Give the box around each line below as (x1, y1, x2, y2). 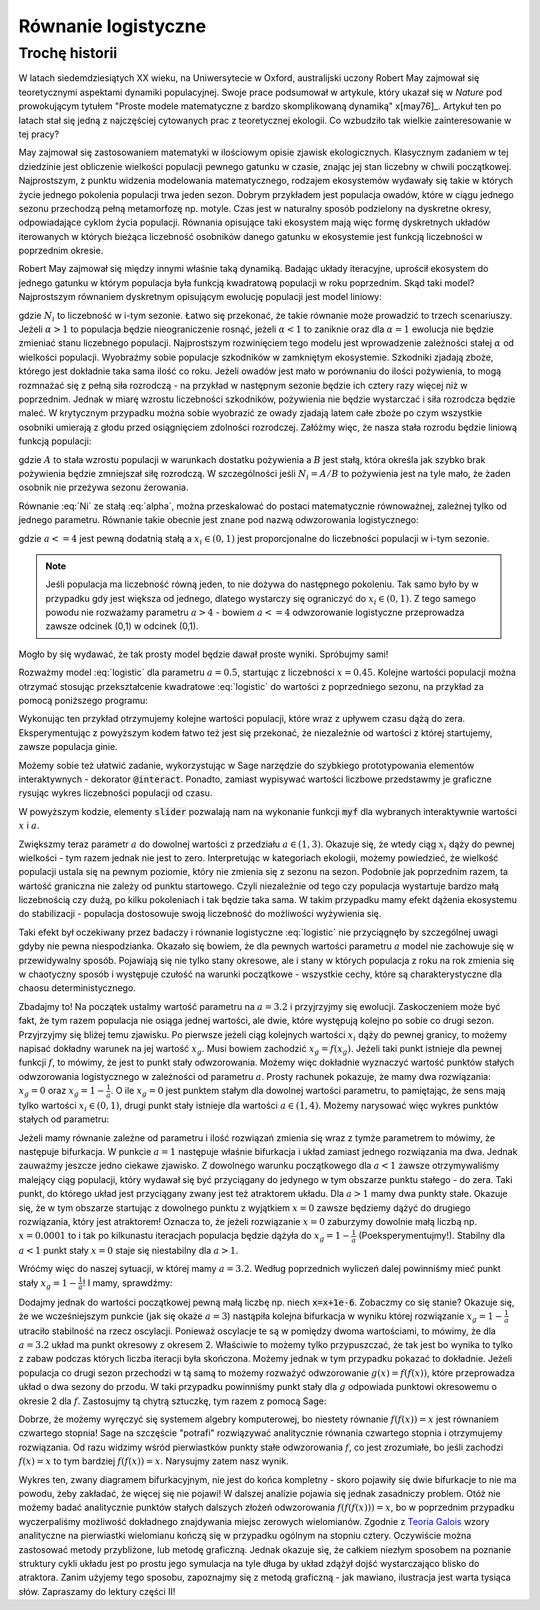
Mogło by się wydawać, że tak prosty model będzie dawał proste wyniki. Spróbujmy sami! (18, 648, 389, 660)
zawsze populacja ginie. (18, 741, 119, 753)
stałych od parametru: (18, 1113, 110, 1125)
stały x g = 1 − (18, 1276, 77, 1291)
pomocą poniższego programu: (18, 695, 149, 707)
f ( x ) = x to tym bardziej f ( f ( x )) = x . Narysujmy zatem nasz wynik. (18, 1455, 289, 1467)
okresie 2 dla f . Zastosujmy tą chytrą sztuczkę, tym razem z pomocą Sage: (18, 1395, 327, 1407)
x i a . (18, 820, 40, 832)
